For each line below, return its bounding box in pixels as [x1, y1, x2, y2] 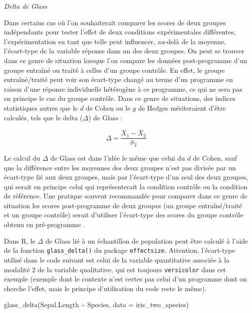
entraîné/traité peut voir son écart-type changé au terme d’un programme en [4, 74, 233, 84]
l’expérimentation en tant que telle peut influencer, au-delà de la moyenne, [4, 36, 226, 46]
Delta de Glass [4, 1, 48, 11]
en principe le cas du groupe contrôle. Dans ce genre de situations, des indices [4, 93, 235, 103]
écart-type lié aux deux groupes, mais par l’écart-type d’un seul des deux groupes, [4, 172, 248, 182]
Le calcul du [4, 152, 40, 163]
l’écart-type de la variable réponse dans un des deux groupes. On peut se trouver [4, 46, 245, 56]
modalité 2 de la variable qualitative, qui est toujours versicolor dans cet [4, 264, 226, 274]
